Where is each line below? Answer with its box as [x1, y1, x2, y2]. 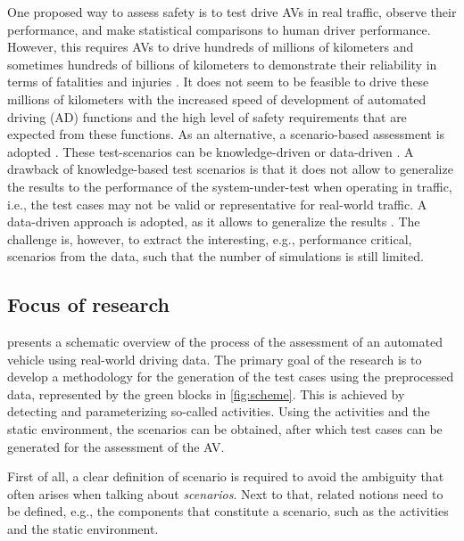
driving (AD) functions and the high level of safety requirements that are [7, 107, 407, 126]
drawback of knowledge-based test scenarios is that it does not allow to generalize [7, 160, 453, 178]
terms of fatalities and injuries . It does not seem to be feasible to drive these [7, 72, 429, 91]
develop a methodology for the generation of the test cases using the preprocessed [7, 367, 454, 386]
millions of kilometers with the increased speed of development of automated [7, 89, 427, 108]
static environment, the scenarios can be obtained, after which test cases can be [7, 420, 443, 439]
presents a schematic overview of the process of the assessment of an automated [7, 332, 443, 351]
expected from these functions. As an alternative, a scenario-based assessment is [7, 125, 445, 143]
